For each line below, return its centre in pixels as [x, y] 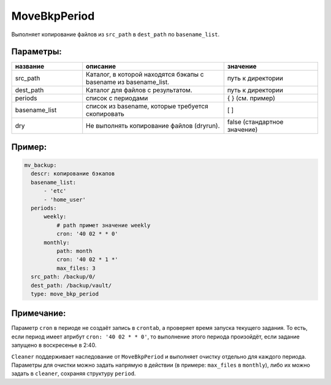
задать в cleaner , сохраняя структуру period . [74, 373]
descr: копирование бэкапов [73, 174]
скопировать [105, 114]
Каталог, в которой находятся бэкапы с [145, 75]
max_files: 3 [76, 268]
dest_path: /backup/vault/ [71, 285]
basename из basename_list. [128, 82]
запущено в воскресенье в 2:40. [54, 345]
